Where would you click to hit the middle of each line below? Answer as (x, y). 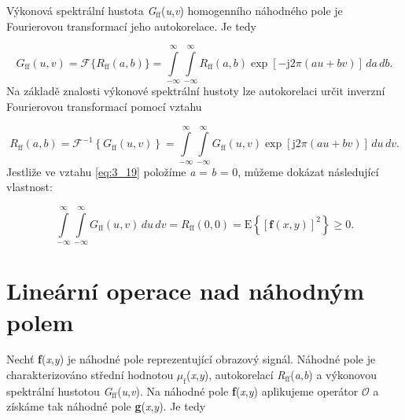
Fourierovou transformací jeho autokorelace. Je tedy (132, 26)
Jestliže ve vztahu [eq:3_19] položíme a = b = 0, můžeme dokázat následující (193, 171)
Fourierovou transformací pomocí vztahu (104, 106)
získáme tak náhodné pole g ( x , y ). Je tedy (106, 406)
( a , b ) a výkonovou (334, 375)
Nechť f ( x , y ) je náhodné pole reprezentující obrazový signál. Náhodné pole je (191, 359)
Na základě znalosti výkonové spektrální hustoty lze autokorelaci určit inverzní (196, 91)
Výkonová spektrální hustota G (81, 10)
